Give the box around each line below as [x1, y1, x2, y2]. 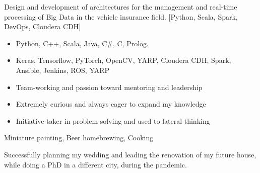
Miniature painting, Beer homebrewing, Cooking [4, 132, 154, 143]
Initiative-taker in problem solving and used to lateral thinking [16, 115, 210, 126]
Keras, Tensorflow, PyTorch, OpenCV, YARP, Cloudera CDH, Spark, [16, 55, 231, 65]
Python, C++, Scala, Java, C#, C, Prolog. [16, 38, 149, 48]
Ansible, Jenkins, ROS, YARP [16, 64, 110, 75]
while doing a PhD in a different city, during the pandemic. [4, 159, 187, 169]
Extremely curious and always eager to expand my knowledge [16, 99, 206, 109]
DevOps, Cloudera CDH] [4, 21, 81, 32]
